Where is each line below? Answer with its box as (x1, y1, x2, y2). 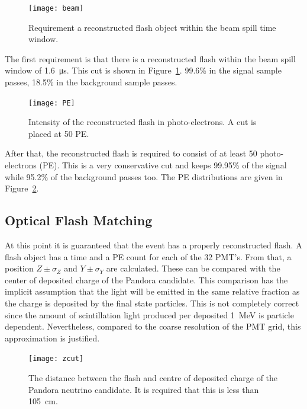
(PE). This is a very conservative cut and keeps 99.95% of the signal (39, 159, 287, 171)
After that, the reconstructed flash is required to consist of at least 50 (5, 147, 257, 159)
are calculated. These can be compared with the (106, 262, 280, 274)
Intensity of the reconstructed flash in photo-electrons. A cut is (28, 116, 257, 128)
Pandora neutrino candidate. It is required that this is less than (28, 383, 259, 395)
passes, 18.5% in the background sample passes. (5, 76, 177, 88)
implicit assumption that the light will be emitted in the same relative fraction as (5, 285, 300, 298)
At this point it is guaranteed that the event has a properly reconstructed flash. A (5, 239, 302, 251)
